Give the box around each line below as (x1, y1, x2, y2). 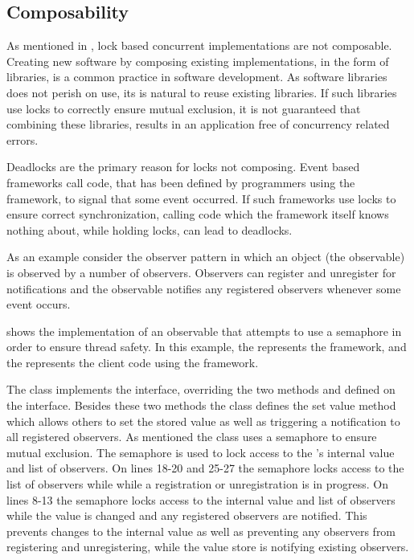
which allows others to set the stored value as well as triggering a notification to (6, 412, 400, 429)
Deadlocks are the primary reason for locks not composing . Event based (6, 158, 360, 175)
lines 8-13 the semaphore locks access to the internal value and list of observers (6, 491, 396, 508)
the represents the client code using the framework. (6, 354, 259, 370)
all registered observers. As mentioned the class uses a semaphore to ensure (6, 428, 377, 445)
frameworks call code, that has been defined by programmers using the (6, 174, 355, 190)
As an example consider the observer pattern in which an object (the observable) (6, 248, 405, 265)
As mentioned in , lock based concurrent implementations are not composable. (6, 37, 392, 54)
